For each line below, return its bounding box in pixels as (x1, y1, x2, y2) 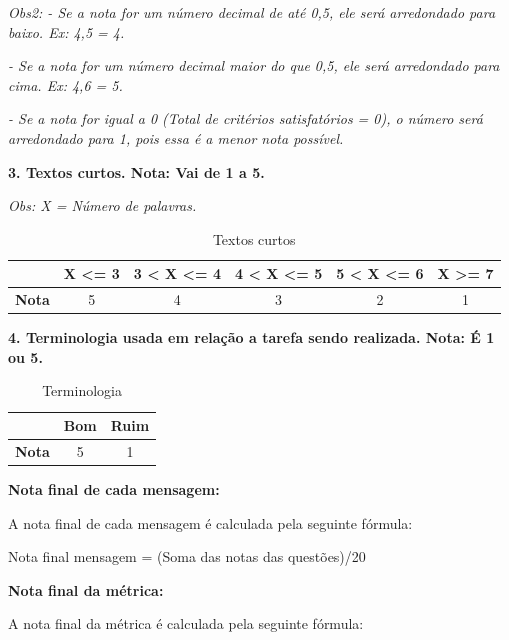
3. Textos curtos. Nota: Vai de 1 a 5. (8, 161, 265, 182)
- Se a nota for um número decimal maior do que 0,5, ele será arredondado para (8, 55, 500, 76)
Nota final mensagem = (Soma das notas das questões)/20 (8, 546, 366, 567)
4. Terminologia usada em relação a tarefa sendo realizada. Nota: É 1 (8, 327, 495, 348)
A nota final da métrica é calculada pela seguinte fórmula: (8, 613, 364, 634)
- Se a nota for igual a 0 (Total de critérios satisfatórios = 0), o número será (8, 108, 483, 129)
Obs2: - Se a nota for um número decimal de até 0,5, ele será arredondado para (8, 2, 496, 22)
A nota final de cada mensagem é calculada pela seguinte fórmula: (8, 512, 413, 533)
